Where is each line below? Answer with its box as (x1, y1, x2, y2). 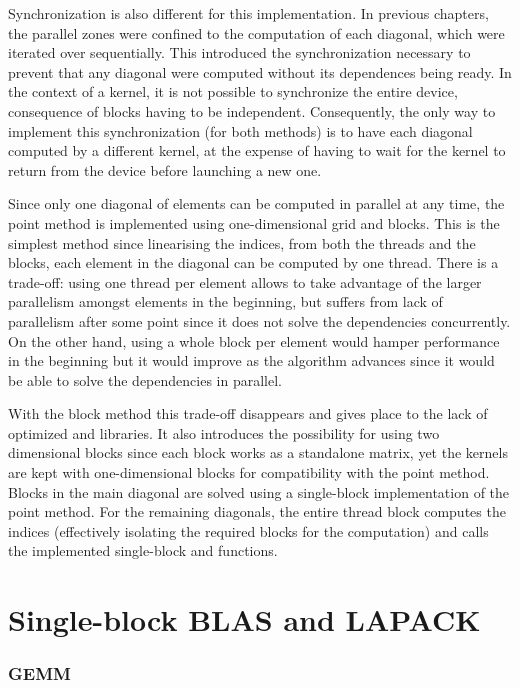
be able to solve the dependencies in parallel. (8, 369, 282, 390)
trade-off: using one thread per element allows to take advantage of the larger (8, 271, 482, 292)
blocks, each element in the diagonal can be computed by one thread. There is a (8, 252, 499, 273)
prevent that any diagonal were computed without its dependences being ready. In (8, 61, 512, 82)
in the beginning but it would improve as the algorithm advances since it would (8, 350, 495, 371)
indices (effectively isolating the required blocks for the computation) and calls (8, 520, 489, 541)
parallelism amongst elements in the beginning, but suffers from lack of (8, 291, 443, 312)
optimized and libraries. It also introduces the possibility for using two (8, 422, 440, 443)
